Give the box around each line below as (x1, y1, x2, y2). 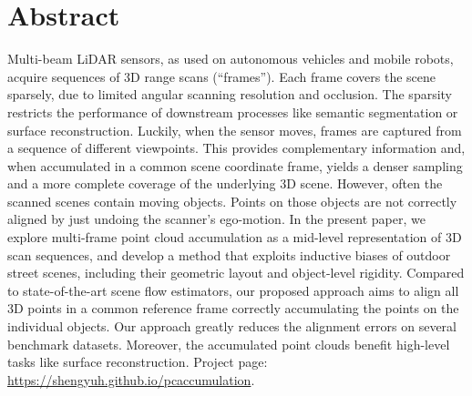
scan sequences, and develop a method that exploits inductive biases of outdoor (7, 245, 451, 264)
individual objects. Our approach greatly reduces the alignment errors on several (7, 317, 457, 336)
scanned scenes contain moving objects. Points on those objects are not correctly (7, 191, 457, 210)
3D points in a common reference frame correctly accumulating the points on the (7, 299, 459, 318)
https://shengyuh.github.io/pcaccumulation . (7, 370, 255, 389)
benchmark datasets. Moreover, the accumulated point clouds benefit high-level (7, 334, 450, 353)
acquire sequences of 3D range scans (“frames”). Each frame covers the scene (7, 66, 436, 86)
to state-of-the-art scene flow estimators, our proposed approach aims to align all (7, 280, 459, 300)
